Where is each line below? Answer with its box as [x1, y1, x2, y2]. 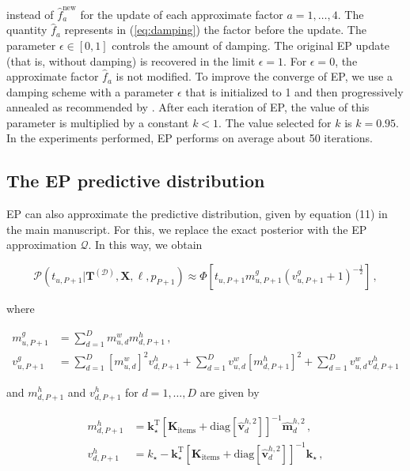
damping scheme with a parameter [6, 83, 174, 100]
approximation [6, 236, 77, 253]
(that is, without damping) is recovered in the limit [6, 52, 256, 69]
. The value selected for [218, 114, 332, 130]
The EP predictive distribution [6, 168, 265, 193]
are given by [199, 383, 260, 400]
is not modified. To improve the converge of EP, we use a [116, 68, 393, 85]
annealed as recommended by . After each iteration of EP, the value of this [6, 99, 370, 115]
